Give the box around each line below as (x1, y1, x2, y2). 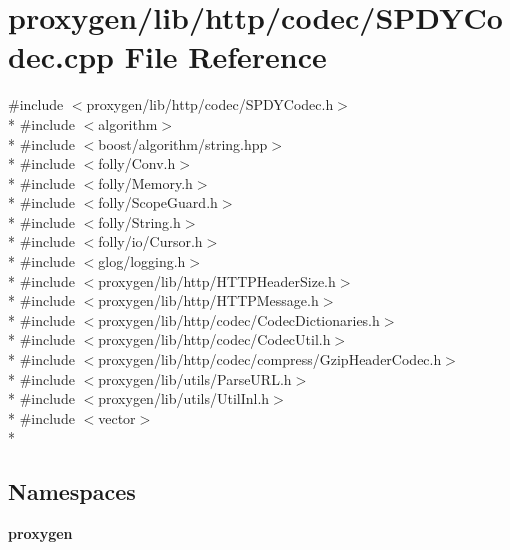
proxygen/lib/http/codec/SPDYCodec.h (86, 94, 334, 115)
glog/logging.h (98, 251, 186, 272)
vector (98, 407, 136, 428)
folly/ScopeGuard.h (98, 192, 218, 213)
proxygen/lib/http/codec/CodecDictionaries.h (98, 309, 380, 330)
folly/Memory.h (98, 172, 193, 193)
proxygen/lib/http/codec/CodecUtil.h (98, 329, 331, 350)
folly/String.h (98, 211, 181, 232)
